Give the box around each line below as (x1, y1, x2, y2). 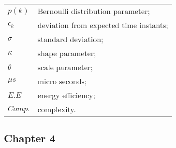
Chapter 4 (4, 131, 56, 146)
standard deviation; (37, 33, 103, 44)
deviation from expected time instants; (37, 19, 168, 30)
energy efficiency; (37, 89, 95, 101)
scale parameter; (37, 61, 93, 73)
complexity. (37, 104, 76, 115)
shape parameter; (37, 47, 96, 59)
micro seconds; (37, 75, 87, 87)
